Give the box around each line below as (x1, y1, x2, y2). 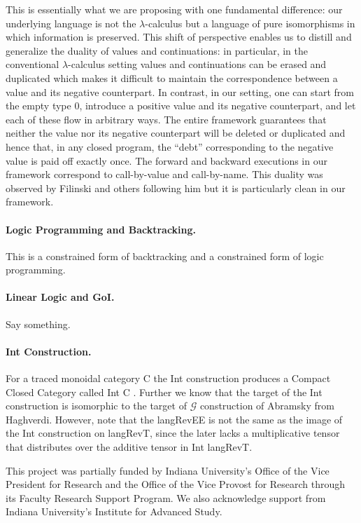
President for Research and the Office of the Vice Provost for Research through (6, 477, 346, 491)
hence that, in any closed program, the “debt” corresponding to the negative (6, 139, 334, 154)
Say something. (6, 316, 71, 331)
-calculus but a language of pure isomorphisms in (145, 15, 355, 30)
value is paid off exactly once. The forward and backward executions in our (6, 153, 327, 168)
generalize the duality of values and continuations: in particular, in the (6, 43, 308, 57)
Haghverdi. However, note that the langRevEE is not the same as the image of (6, 412, 343, 426)
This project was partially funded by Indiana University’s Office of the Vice (6, 463, 330, 477)
